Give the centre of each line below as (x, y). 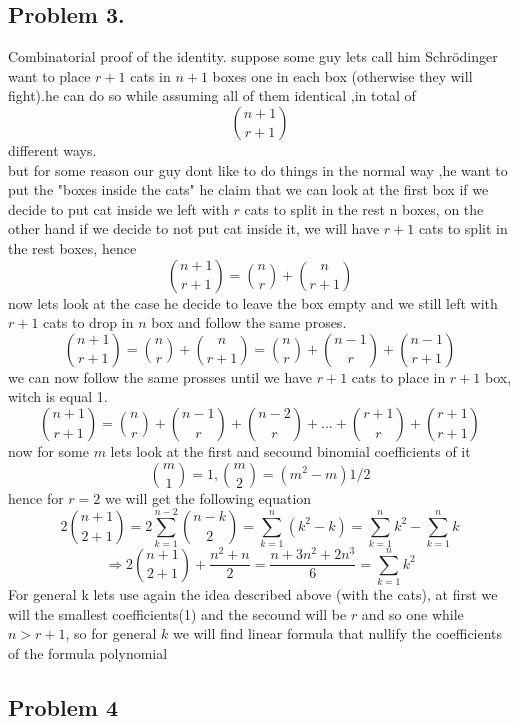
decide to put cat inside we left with (118, 208)
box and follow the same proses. (249, 322)
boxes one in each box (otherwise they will (342, 75)
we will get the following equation (208, 497)
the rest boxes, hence (72, 247)
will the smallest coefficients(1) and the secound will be (177, 613)
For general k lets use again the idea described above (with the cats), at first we (253, 594)
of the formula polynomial (88, 652)
